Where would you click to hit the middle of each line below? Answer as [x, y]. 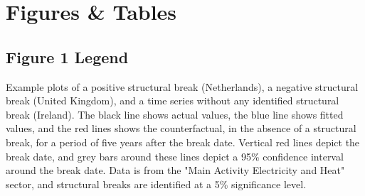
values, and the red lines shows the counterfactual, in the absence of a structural [181, 128]
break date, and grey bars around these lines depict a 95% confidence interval [175, 156]
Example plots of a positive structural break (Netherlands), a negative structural [182, 86]
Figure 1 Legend [67, 56]
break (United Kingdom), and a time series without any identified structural [173, 100]
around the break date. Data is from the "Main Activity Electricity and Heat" [175, 170]
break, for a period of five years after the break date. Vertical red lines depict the [183, 142]
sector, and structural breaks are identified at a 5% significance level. [156, 184]
